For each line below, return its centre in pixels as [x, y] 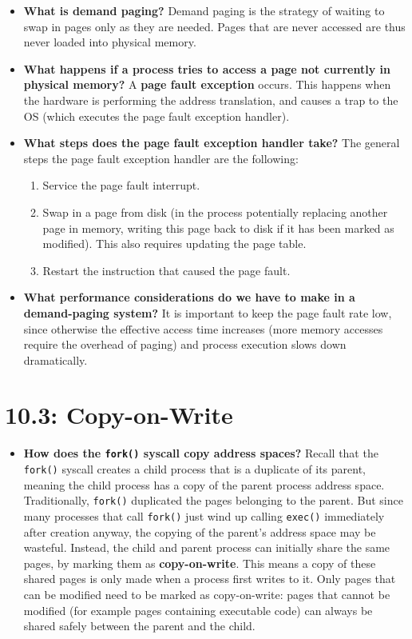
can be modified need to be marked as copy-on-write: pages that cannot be [207, 594]
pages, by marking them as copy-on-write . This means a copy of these [200, 563]
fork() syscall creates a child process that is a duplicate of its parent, [194, 469]
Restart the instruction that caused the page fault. [166, 270]
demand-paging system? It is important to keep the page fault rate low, [208, 312]
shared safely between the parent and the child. [139, 626]
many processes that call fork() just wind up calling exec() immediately [204, 515]
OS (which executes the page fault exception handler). [156, 116]
